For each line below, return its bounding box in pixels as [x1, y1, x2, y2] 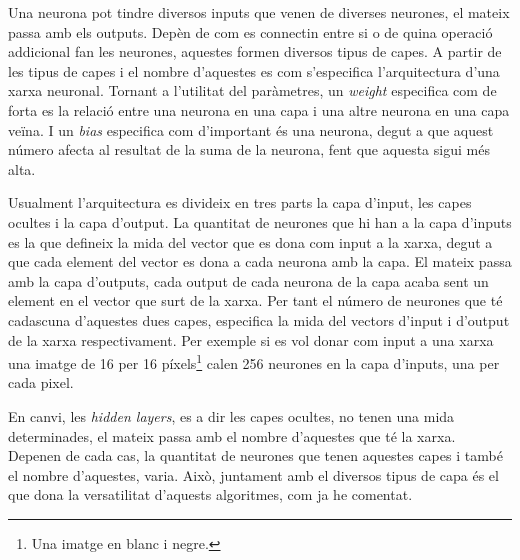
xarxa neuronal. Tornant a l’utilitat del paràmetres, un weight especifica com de [8, 80, 497, 101]
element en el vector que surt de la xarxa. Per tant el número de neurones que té [8, 290, 503, 311]
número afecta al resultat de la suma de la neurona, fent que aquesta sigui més [8, 139, 490, 160]
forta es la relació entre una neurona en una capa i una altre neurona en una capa [8, 99, 510, 120]
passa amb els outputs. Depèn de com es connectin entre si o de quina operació [8, 21, 493, 42]
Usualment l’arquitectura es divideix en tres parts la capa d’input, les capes [8, 192, 472, 213]
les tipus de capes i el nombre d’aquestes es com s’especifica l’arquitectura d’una [8, 60, 500, 81]
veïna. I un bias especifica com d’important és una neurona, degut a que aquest [8, 119, 494, 140]
